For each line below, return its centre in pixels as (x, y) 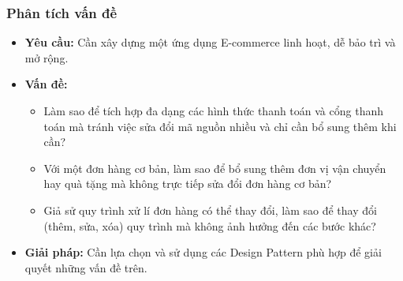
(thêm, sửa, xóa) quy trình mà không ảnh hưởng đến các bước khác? (210, 225)
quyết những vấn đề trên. (86, 267)
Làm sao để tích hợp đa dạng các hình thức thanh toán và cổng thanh (213, 111)
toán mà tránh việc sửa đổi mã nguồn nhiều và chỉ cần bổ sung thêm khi (220, 126)
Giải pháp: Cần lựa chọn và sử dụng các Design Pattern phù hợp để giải (203, 252)
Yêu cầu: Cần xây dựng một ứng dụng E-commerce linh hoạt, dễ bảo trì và (210, 42)
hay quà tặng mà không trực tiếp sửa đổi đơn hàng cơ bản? (188, 184)
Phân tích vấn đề (62, 12)
